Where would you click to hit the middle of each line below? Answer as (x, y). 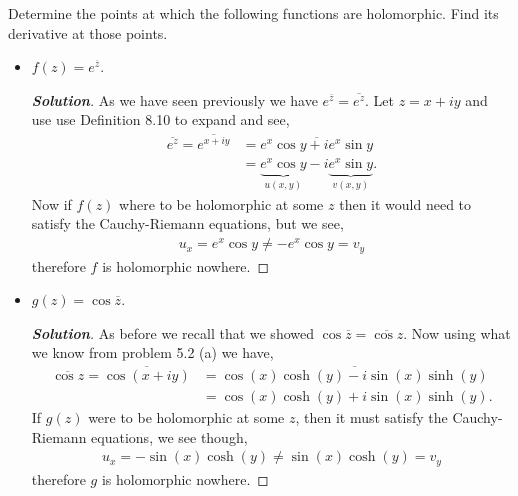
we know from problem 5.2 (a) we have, (152, 352)
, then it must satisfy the (371, 417)
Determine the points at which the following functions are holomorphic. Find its (253, 13)
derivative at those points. (88, 32)
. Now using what (457, 332)
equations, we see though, (169, 436)
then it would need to (405, 203)
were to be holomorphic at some (186, 417)
